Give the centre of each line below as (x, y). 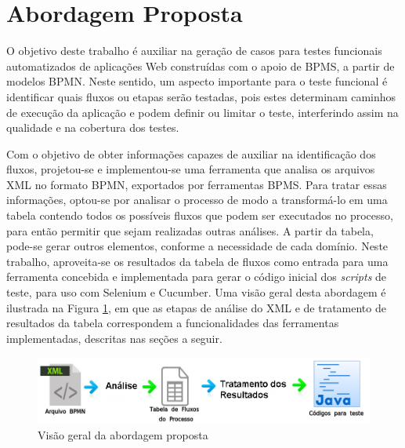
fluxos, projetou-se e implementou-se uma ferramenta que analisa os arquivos (191, 169)
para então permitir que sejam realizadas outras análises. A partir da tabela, (190, 230)
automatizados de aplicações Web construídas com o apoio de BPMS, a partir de (201, 66)
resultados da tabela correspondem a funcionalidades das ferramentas (173, 323)
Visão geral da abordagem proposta (123, 435)
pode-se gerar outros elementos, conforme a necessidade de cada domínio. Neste (197, 246)
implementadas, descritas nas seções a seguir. (114, 338)
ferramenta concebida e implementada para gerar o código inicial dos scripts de (197, 277)
